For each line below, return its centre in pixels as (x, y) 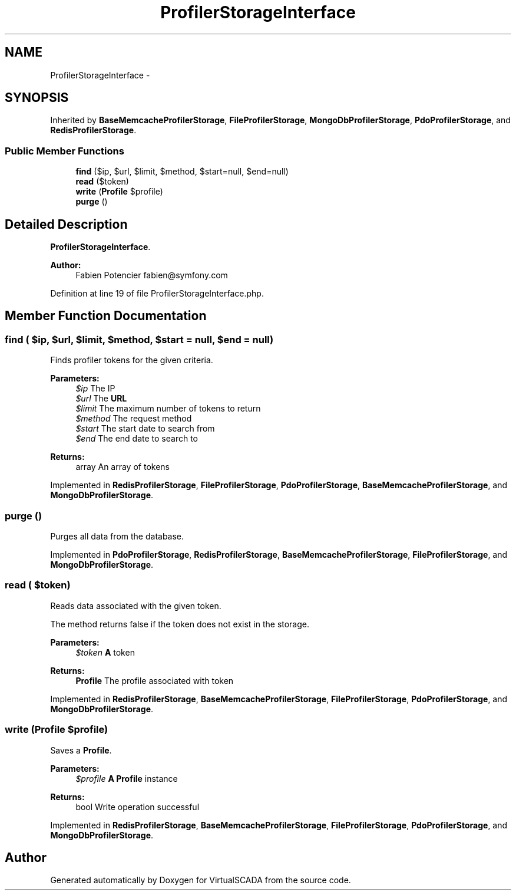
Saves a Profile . (81, 750)
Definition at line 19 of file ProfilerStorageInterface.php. (157, 294)
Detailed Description (66, 224)
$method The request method (134, 419)
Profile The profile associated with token (155, 680)
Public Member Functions (64, 151)
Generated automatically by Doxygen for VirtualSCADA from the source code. (201, 880)
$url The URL (101, 399)
